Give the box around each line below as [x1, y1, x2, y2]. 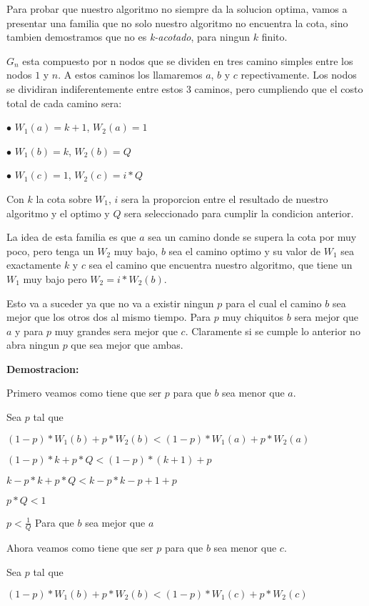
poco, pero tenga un [6, 243, 94, 258]
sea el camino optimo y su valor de [168, 243, 321, 258]
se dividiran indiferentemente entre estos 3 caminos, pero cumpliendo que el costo [6, 81, 363, 96]
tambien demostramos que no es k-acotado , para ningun [6, 29, 251, 44]
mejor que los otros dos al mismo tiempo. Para [6, 309, 211, 324]
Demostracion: [6, 361, 79, 376]
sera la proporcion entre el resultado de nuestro [121, 191, 328, 206]
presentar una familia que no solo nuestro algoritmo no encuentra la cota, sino [6, 15, 348, 30]
